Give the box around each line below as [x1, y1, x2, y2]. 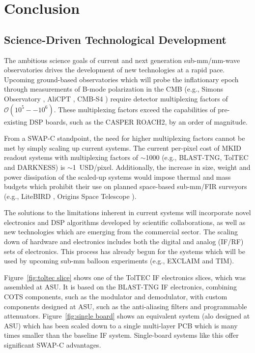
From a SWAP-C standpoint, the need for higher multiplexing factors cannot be [4, 133, 245, 143]
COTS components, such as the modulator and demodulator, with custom [4, 291, 227, 302]
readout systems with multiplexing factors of [4, 152, 138, 162]
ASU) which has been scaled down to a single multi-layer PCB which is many [4, 320, 238, 330]
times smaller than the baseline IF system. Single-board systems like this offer [4, 330, 239, 340]
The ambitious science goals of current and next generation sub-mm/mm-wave [4, 55, 240, 65]
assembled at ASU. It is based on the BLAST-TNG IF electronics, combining [4, 282, 237, 292]
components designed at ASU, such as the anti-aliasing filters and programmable [4, 301, 247, 311]
